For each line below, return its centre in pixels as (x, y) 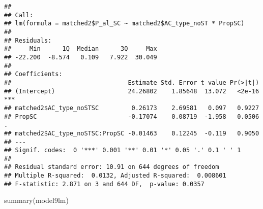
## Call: (19, 15)
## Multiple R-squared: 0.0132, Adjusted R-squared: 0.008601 (115, 176)
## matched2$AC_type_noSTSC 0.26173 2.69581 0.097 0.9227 (132, 108)
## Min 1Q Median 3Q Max (81, 49)
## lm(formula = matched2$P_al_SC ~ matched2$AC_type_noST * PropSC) (124, 24)
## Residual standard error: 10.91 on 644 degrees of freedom (112, 167)
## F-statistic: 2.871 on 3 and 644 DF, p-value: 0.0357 (104, 184)
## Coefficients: (33, 74)
